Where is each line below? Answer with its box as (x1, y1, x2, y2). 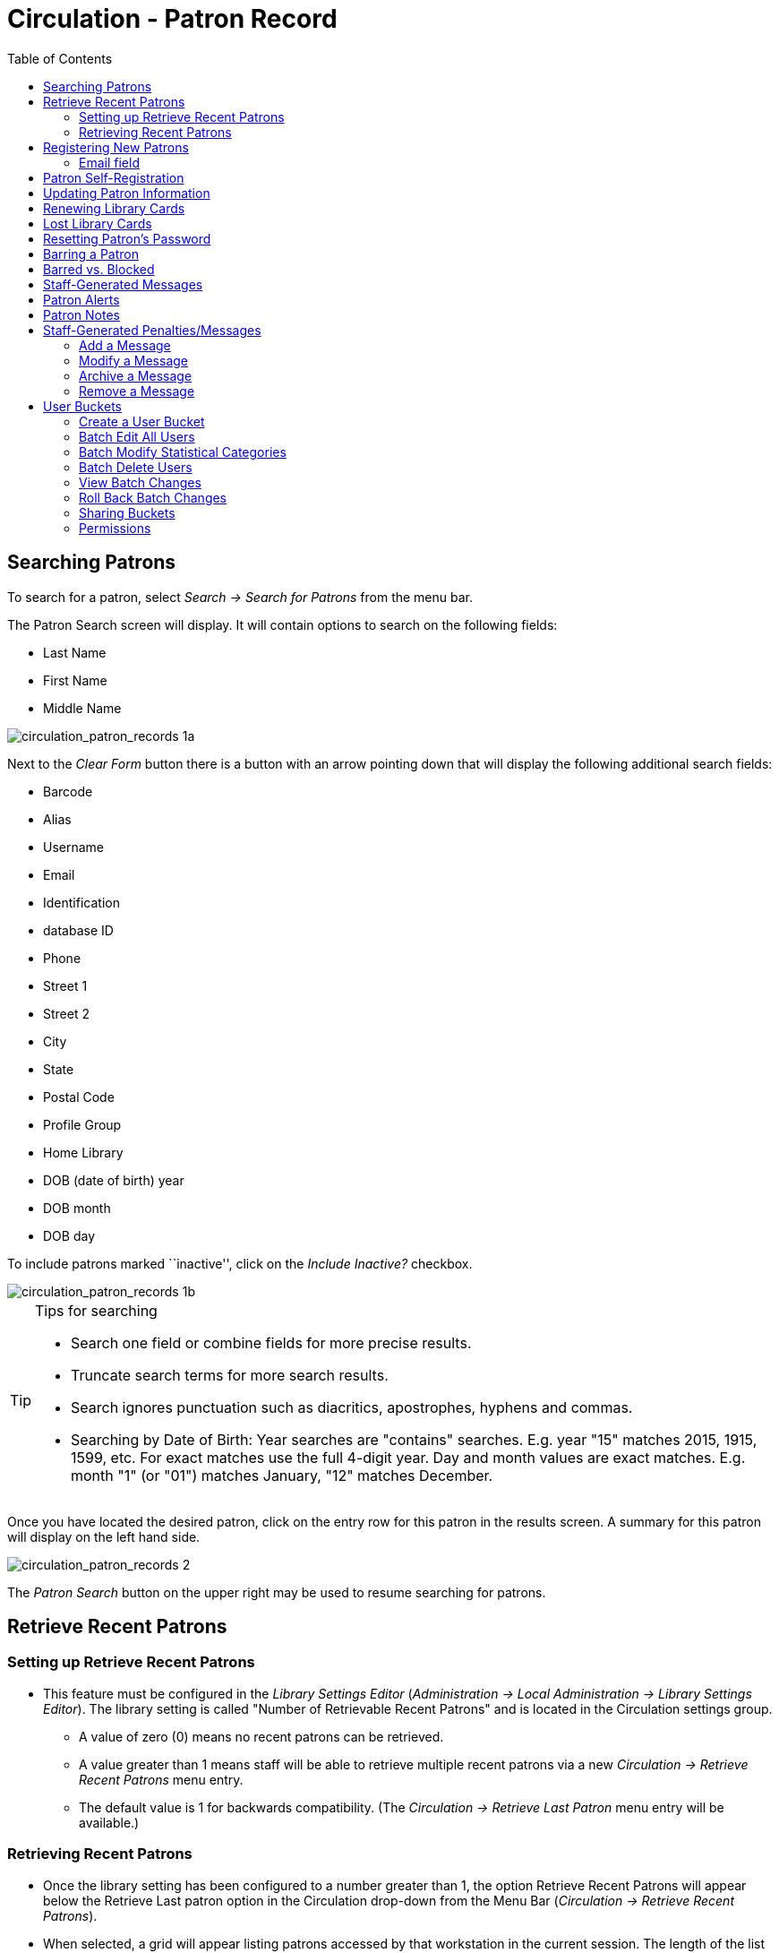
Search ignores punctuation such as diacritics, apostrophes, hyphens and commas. (71, 1398, 633, 1416)
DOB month (43, 1200, 111, 1216)
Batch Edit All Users (79, 428, 195, 444)
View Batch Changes (79, 474, 201, 490)
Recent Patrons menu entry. (79, 1771, 244, 1787)
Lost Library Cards (43, 215, 152, 231)
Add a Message (79, 337, 171, 353)
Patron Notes (43, 306, 120, 323)
